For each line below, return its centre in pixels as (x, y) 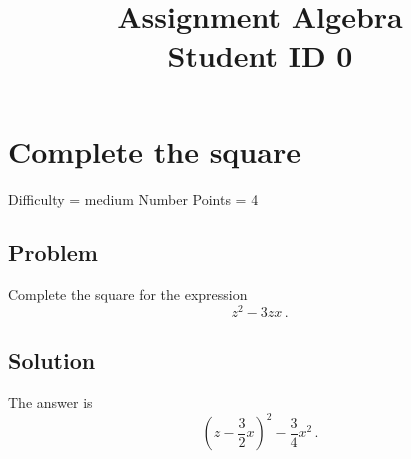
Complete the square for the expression (128, 294)
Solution (52, 360)
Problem (53, 252)
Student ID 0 (260, 55)
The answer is (50, 402)
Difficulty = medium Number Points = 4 (133, 198)
